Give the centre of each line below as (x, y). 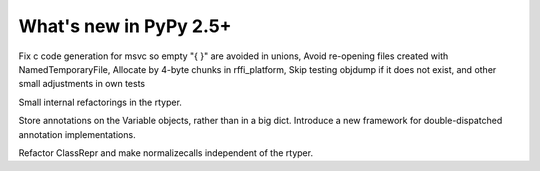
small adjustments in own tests (82, 84)
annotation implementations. (77, 134)
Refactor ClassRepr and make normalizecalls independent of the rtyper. (166, 152)
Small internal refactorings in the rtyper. (100, 102)
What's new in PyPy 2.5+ (125, 26)
